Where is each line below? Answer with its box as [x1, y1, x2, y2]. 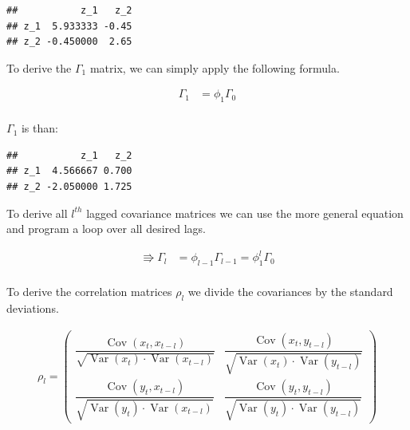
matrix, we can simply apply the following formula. [89, 59, 340, 76]
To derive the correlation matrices [6, 283, 172, 300]
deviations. [6, 299, 59, 316]
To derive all [6, 204, 68, 221]
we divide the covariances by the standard [187, 283, 393, 300]
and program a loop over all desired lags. [6, 220, 206, 237]
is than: [21, 120, 58, 136]
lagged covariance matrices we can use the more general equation [86, 204, 404, 221]
